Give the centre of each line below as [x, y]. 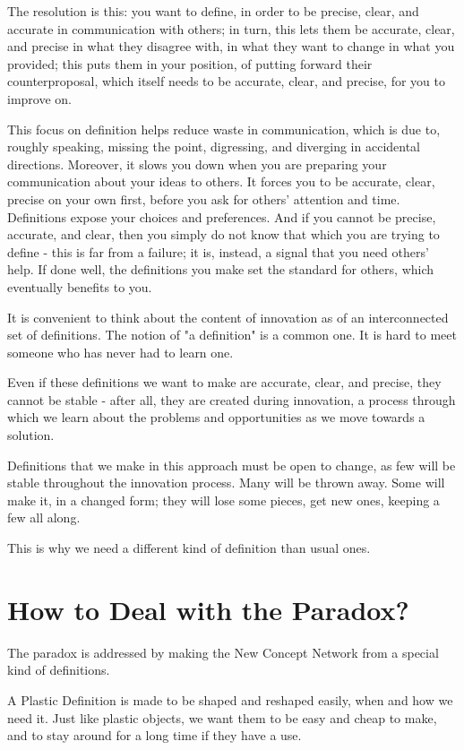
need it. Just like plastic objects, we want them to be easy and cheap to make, [222, 717]
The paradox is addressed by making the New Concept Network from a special [223, 652]
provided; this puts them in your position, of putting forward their [190, 63]
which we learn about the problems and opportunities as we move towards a [216, 417]
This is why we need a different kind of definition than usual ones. [189, 548]
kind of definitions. [59, 670]
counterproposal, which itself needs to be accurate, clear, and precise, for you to [226, 81]
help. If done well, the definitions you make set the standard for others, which [221, 269]
